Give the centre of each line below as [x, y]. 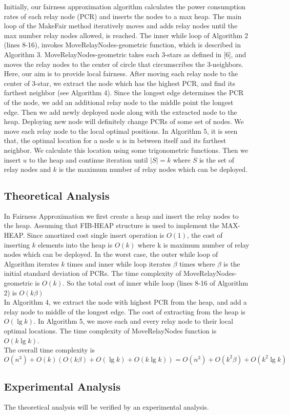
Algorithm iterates [31, 263]
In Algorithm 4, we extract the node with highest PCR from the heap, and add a [125, 302]
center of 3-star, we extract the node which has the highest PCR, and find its [120, 83]
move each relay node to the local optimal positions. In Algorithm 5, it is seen [121, 131]
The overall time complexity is [49, 350]
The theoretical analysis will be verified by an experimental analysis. [106, 407]
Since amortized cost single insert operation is [96, 235]
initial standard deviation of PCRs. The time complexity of [93, 273]
